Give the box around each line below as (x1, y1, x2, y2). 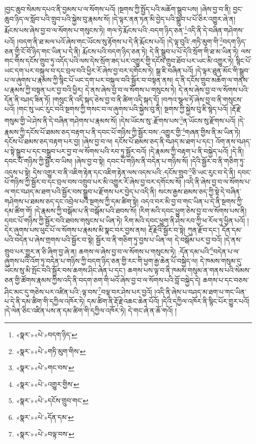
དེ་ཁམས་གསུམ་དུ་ (199, 255, 243, 266)
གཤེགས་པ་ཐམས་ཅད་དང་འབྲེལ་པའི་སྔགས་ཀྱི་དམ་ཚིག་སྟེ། (4, 196, 139, 206)
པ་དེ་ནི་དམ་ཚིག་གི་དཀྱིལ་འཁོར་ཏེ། (4, 296, 85, 306)
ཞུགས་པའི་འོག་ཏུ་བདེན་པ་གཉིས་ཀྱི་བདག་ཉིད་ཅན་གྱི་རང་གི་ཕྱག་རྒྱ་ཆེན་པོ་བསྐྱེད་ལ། (4, 255, 198, 266)
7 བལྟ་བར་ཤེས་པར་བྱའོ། (98, 285, 152, 296)
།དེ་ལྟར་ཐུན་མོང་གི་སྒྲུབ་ (195, 65, 250, 75)
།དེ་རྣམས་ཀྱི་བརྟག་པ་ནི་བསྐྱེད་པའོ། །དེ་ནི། (148, 146, 244, 156)
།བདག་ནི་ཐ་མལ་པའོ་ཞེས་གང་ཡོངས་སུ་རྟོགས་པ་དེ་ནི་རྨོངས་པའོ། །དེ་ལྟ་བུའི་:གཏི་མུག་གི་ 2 (17, 35, 223, 47)
